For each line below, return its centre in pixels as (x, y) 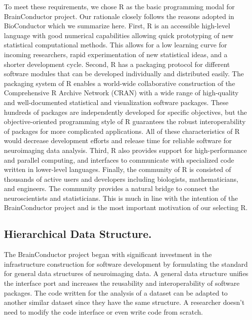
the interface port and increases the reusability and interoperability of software (122, 283)
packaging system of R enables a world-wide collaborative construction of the (120, 83)
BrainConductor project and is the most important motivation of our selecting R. (126, 207)
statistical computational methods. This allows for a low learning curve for (115, 45)
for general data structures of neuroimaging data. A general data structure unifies (126, 273)
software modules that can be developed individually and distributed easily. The (124, 74)
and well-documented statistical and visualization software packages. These (116, 102)
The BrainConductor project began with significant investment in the (108, 254)
